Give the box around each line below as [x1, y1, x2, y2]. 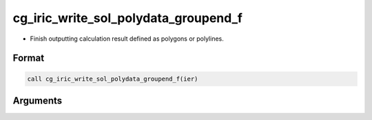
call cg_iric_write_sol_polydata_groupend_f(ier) [27, 74, 198, 83]
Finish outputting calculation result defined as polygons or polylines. [30, 34, 224, 43]
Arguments [12, 94, 63, 106]
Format [12, 52, 45, 64]
